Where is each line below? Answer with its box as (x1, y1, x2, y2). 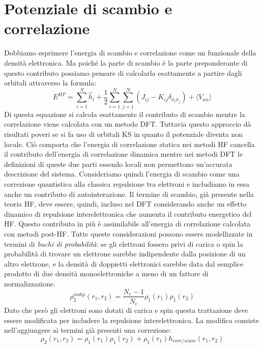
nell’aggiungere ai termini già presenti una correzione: (4, 325, 171, 335)
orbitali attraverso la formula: (4, 77, 97, 88)
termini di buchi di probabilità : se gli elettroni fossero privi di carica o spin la (4, 238, 243, 249)
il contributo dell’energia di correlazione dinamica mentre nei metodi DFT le (4, 149, 243, 159)
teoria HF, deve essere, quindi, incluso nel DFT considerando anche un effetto (4, 198, 247, 209)
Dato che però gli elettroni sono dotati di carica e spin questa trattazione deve (4, 305, 248, 315)
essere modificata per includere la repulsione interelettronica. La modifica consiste (4, 314, 259, 325)
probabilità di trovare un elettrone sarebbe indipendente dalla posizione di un (4, 248, 246, 259)
